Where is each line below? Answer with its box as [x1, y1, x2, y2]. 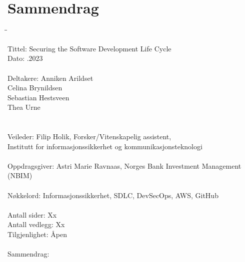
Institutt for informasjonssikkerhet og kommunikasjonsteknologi [7, 141, 202, 151]
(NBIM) [7, 170, 32, 181]
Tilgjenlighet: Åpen [7, 229, 67, 239]
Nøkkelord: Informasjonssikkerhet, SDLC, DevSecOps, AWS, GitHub [7, 190, 218, 200]
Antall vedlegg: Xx [7, 219, 65, 230]
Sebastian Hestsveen [7, 92, 69, 102]
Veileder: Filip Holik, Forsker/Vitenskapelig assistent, [7, 131, 171, 142]
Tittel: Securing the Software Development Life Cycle [7, 43, 171, 53]
